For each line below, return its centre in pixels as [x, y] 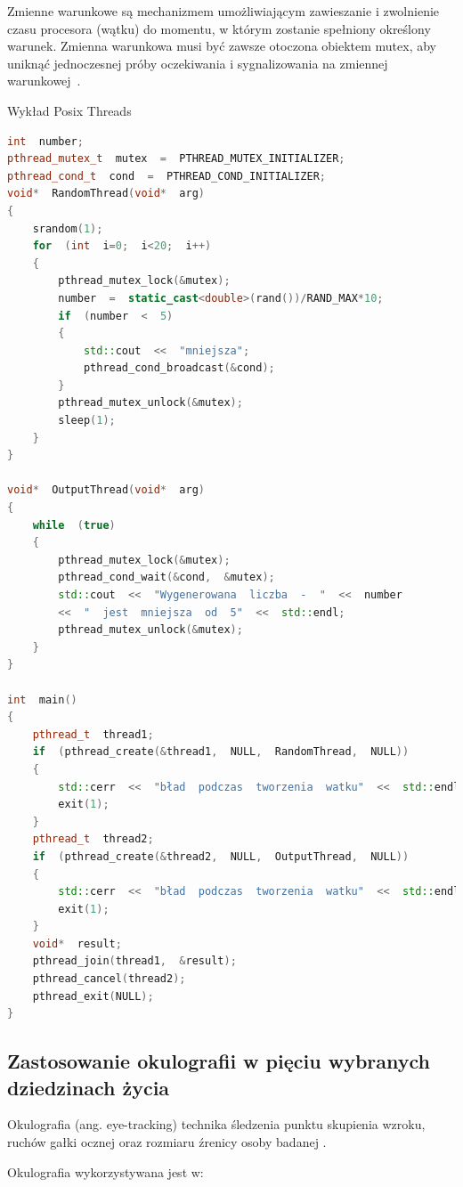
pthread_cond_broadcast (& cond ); [179, 368]
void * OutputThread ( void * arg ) [106, 490]
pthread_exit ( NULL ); [93, 996]
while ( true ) [74, 525]
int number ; [45, 141]
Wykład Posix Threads [69, 110]
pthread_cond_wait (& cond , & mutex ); [167, 577]
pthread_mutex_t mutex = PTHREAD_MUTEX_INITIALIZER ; [176, 159]
